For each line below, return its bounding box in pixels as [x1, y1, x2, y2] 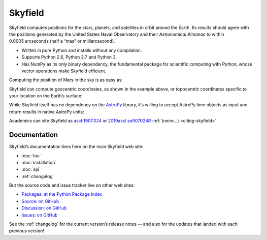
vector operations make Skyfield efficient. [21, 68, 106, 74]
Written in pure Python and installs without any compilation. [21, 47, 142, 53]
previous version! [9, 228, 44, 234]
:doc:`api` [21, 166, 41, 172]
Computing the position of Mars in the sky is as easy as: [9, 77, 123, 83]
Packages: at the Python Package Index [21, 191, 102, 197]
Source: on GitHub [21, 198, 59, 204]
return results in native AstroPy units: [9, 109, 85, 115]
